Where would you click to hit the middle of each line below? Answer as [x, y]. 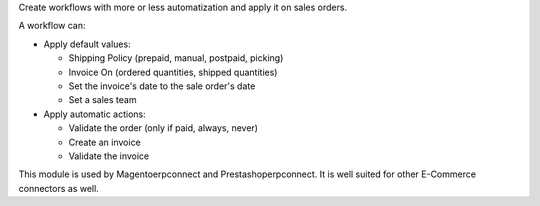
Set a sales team [102, 100]
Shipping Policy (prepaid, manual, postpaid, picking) [176, 58]
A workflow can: [52, 26]
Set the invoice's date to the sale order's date [162, 86]
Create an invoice [105, 142]
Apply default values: [87, 44]
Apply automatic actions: [94, 114]
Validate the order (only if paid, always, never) [163, 128]
